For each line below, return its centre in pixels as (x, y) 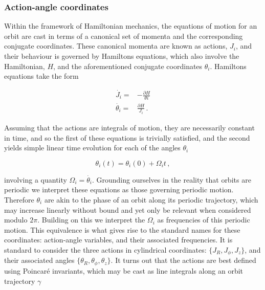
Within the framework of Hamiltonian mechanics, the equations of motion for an (131, 26)
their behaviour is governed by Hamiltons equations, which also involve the (122, 56)
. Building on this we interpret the (91, 220)
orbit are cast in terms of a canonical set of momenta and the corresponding (124, 36)
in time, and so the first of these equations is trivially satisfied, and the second (127, 137)
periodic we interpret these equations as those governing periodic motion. (119, 189)
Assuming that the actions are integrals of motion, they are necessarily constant (129, 128)
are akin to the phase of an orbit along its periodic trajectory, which (151, 200)
